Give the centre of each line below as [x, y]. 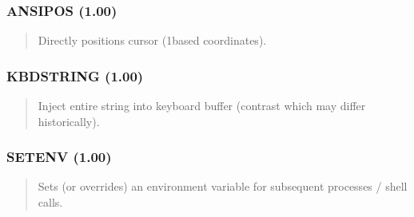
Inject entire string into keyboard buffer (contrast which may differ [202, 106]
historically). [69, 121]
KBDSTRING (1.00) [75, 75]
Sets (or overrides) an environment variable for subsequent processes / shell [223, 186]
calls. [50, 202]
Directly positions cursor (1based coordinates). [152, 40]
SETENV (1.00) [59, 157]
